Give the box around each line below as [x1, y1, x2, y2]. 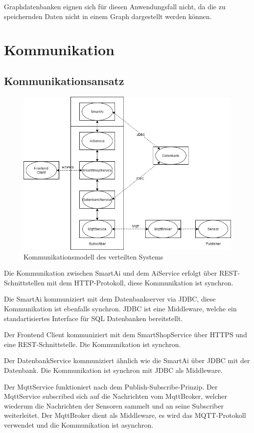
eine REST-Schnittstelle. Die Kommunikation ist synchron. [4, 339, 181, 349]
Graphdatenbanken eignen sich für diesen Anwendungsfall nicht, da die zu [4, 1, 226, 11]
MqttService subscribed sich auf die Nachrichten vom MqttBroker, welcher [4, 391, 228, 401]
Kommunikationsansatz [4, 73, 124, 88]
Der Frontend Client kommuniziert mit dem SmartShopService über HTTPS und [4, 329, 247, 340]
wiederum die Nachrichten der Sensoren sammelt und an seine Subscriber [4, 400, 224, 411]
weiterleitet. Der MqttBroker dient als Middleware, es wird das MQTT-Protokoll [4, 410, 246, 420]
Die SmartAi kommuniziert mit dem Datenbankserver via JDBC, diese [4, 294, 216, 304]
